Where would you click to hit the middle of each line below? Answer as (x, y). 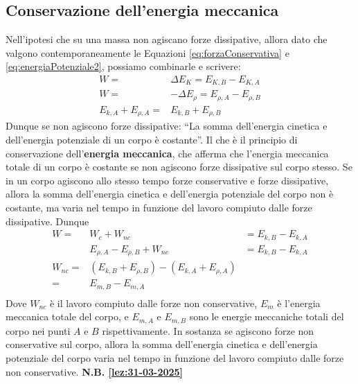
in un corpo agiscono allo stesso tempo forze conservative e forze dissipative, (167, 180)
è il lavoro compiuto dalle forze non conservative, (153, 303)
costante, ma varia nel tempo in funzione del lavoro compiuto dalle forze (159, 207)
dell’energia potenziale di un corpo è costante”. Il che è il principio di (152, 140)
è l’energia (299, 303)
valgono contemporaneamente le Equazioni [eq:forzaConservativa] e (147, 52)
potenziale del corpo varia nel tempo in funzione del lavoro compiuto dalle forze (175, 357)
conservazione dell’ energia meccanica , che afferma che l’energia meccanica (167, 153)
